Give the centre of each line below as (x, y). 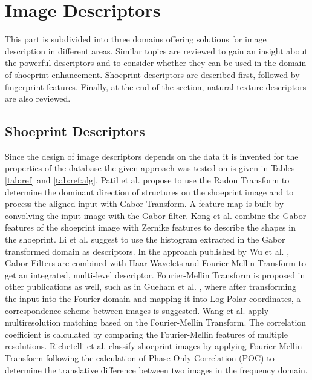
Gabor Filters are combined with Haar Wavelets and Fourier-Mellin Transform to (156, 263)
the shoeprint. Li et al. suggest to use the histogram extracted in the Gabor (145, 239)
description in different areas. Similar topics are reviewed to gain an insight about (156, 51)
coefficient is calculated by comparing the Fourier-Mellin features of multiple (146, 334)
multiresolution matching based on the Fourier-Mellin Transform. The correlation (156, 322)
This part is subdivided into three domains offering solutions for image (136, 39)
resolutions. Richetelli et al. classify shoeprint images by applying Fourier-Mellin (154, 346)
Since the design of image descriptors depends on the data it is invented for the (152, 156)
